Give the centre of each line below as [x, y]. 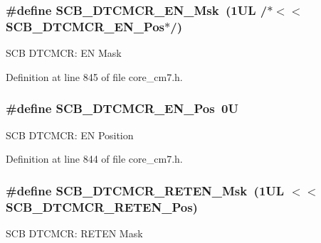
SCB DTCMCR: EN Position [70, 135]
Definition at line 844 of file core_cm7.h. [94, 159]
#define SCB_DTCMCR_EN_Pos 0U [122, 108]
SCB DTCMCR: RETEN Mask [74, 233]
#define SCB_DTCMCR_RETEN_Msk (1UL [145, 190]
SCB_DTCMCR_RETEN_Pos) [102, 206]
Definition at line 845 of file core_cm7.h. [94, 76]
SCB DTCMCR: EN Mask [64, 53]
